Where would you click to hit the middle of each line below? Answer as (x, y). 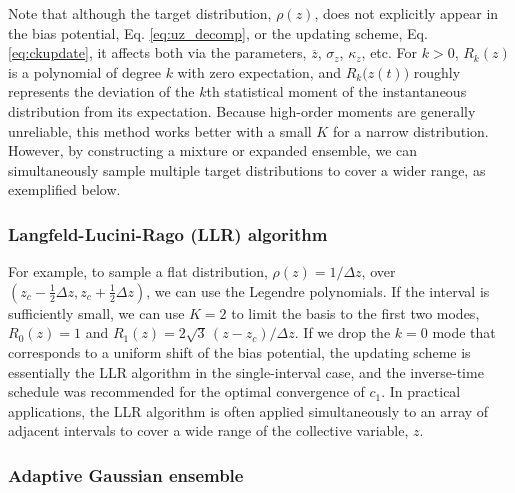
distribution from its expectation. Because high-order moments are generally (242, 110)
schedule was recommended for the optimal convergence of (186, 391)
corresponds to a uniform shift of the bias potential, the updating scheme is (239, 351)
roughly (437, 71)
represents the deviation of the (101, 91)
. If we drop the (342, 332)
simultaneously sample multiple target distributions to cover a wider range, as (247, 169)
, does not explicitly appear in (406, 13)
